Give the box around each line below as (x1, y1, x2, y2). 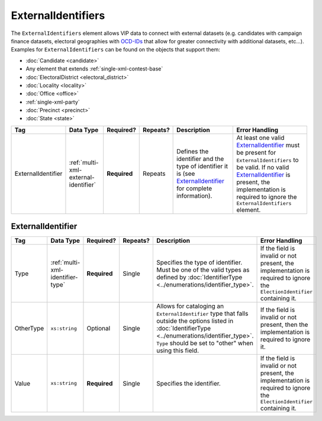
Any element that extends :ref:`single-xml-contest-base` (25, 65, 163, 72)
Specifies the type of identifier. (156, 258, 243, 266)
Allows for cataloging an (156, 302, 224, 310)
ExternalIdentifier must (236, 141, 300, 149)
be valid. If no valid (236, 163, 289, 171)
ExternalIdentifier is (236, 171, 291, 179)
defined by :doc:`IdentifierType (156, 273, 243, 281)
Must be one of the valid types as (156, 265, 250, 274)
